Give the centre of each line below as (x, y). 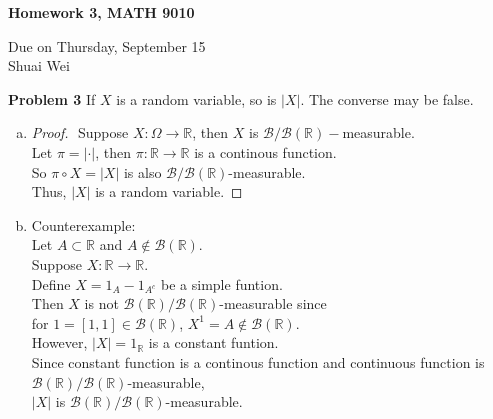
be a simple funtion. (222, 283)
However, (59, 342)
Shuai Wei (39, 65)
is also (142, 171)
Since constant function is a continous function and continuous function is (258, 361)
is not (101, 303)
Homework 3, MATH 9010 (101, 12)
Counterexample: (83, 224)
